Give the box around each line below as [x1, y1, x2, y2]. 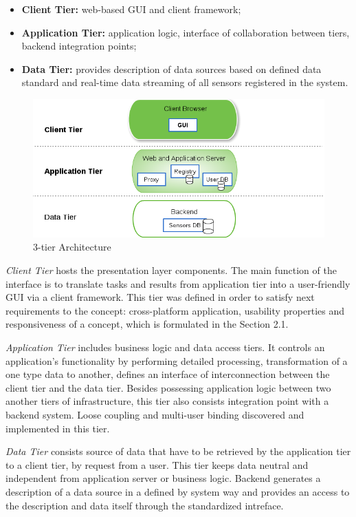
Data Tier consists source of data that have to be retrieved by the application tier [5, 444, 351, 458]
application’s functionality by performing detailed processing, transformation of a [5, 353, 348, 368]
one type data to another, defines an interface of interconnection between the [5, 367, 330, 381]
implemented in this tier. [5, 421, 110, 435]
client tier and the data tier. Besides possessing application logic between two [5, 380, 331, 394]
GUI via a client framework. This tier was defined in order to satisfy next [5, 290, 315, 304]
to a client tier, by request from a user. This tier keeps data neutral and [5, 457, 309, 472]
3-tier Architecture [33, 240, 111, 254]
